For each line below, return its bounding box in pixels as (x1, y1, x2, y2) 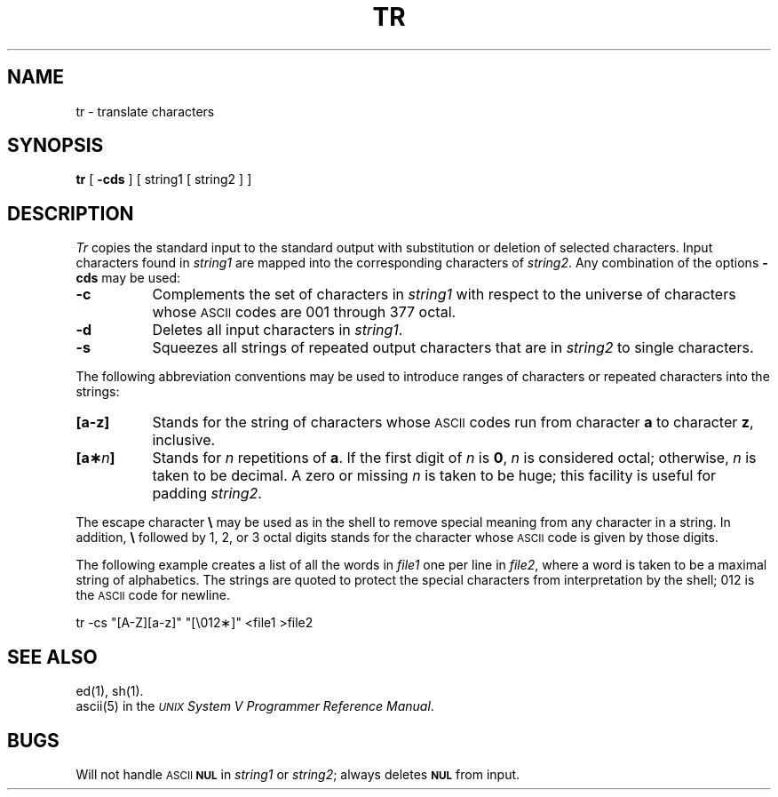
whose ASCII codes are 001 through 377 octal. (152, 303, 456, 322)
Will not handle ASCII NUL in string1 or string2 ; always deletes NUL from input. (75, 766, 520, 782)
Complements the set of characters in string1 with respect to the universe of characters (152, 285, 736, 304)
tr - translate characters (75, 103, 215, 119)
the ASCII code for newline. (75, 587, 230, 603)
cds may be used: (75, 270, 181, 286)
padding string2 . (152, 484, 262, 503)
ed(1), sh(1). (75, 683, 144, 699)
